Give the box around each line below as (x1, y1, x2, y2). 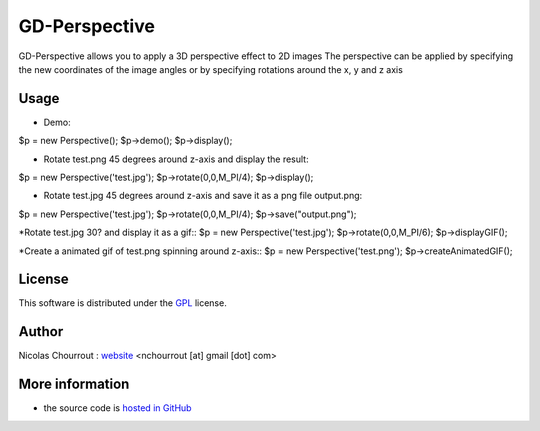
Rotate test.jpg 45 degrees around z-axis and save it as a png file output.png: (43, 190, 363, 202)
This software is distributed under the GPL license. (18, 297, 227, 309)
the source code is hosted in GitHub (43, 402, 192, 414)
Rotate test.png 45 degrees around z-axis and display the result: (43, 153, 309, 165)
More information (18, 376, 130, 393)
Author (18, 323, 64, 340)
